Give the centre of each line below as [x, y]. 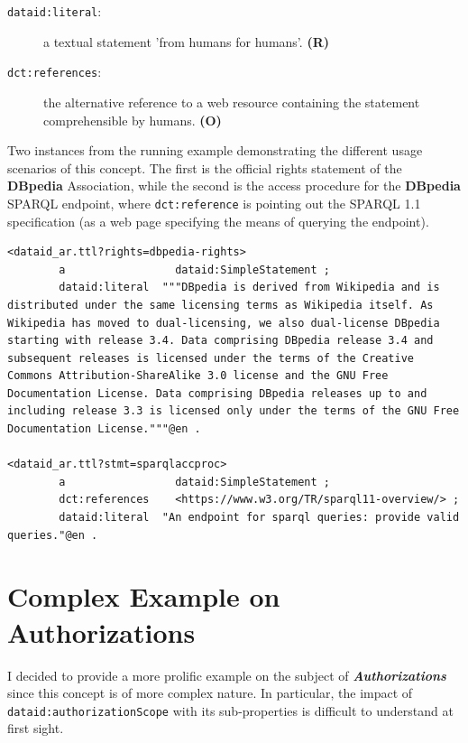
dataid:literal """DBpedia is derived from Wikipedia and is [249, 288]
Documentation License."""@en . [104, 429]
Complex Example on [144, 596]
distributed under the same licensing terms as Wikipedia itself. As [220, 305]
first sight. [36, 728]
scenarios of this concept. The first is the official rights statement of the [205, 167]
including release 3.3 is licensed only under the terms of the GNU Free [234, 411]
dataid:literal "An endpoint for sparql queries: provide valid [259, 518]
